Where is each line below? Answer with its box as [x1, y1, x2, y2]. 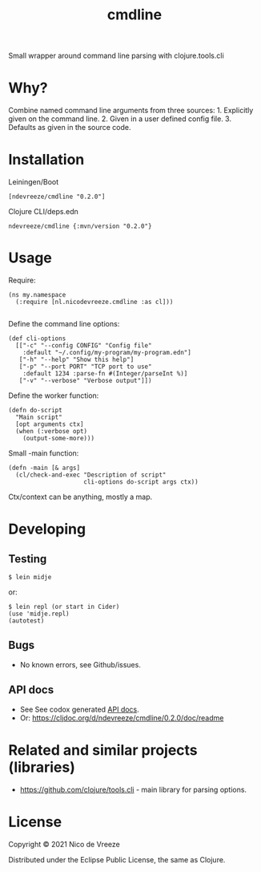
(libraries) [8, 758, 76, 776]
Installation [8, 151, 85, 169]
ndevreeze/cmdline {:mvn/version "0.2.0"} [8, 222, 152, 230]
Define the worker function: [8, 391, 99, 400]
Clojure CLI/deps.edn [8, 207, 78, 217]
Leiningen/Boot [8, 177, 58, 187]
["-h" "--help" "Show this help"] [18, 355, 135, 363]
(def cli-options [8, 335, 66, 343]
